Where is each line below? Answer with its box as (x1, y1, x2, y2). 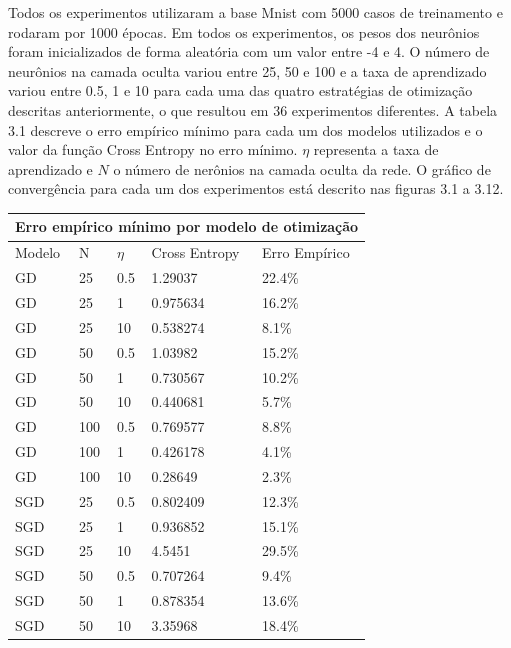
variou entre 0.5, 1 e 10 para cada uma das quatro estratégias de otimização (8, 80, 473, 101)
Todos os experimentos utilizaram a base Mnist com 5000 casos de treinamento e (8, 2, 503, 22)
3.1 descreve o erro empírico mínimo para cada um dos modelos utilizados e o (8, 119, 483, 140)
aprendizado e (8, 158, 93, 179)
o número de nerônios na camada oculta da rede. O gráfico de (113, 158, 491, 179)
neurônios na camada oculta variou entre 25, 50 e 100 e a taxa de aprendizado (8, 60, 487, 81)
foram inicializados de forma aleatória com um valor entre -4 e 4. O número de (8, 41, 490, 62)
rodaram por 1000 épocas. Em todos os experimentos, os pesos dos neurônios (8, 21, 480, 42)
